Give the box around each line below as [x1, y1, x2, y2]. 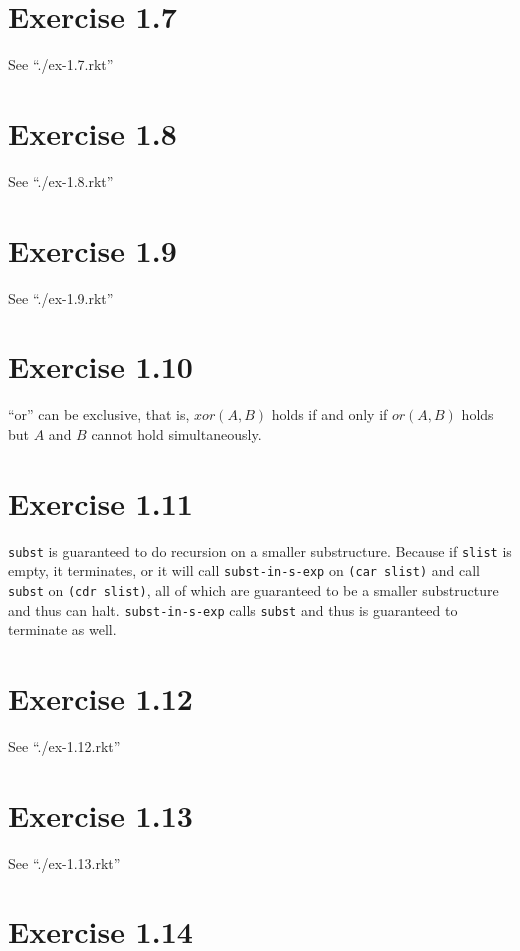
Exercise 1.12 [8, 678, 193, 718]
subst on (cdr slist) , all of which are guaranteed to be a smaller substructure [8, 579, 499, 600]
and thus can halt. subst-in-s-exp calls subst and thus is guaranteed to [8, 599, 458, 620]
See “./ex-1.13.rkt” [8, 852, 121, 873]
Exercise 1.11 [8, 482, 193, 523]
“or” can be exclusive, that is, [8, 404, 190, 425]
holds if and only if [271, 404, 388, 425]
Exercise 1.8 [8, 112, 177, 153]
